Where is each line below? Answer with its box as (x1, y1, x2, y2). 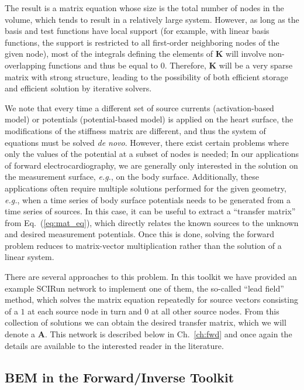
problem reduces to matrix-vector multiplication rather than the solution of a (5, 239, 282, 251)
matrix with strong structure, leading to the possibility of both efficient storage (5, 70, 288, 83)
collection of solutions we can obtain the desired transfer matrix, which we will (5, 316, 286, 329)
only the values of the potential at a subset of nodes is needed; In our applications (5, 148, 299, 160)
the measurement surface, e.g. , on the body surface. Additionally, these (5, 170, 259, 183)
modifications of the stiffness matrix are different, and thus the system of (5, 124, 266, 136)
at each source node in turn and (27, 305, 142, 317)
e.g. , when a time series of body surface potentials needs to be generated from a (5, 193, 291, 206)
